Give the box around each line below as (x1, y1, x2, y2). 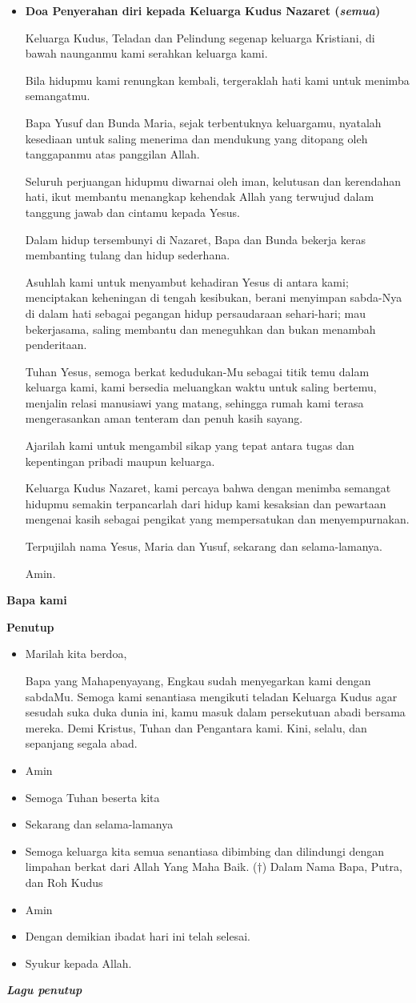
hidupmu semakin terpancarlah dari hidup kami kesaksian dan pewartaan (25, 495, 386, 512)
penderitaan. (25, 336, 87, 353)
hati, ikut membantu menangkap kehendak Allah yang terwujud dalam (25, 188, 374, 205)
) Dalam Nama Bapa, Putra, (262, 858, 402, 875)
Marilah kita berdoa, (25, 645, 127, 662)
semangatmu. (25, 87, 90, 104)
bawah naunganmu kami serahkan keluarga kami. (25, 45, 268, 62)
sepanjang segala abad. (25, 735, 138, 752)
